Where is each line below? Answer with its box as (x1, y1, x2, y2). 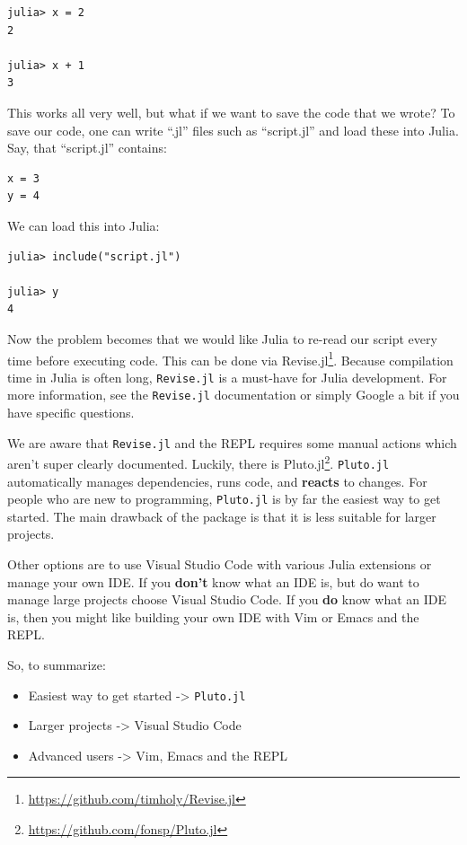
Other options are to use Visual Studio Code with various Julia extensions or (7, 555, 432, 574)
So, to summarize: (7, 656, 106, 674)
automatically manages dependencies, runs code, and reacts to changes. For (7, 471, 427, 490)
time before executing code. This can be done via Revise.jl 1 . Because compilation (7, 348, 454, 369)
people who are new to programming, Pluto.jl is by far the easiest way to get (7, 489, 441, 508)
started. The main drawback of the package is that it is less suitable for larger (7, 506, 436, 525)
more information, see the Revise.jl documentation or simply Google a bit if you (7, 385, 460, 404)
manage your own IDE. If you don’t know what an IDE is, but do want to (7, 572, 419, 591)
